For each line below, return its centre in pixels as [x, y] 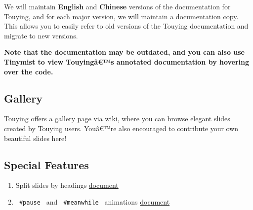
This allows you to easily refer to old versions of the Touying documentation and [126, 26]
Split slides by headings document [67, 185]
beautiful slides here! [35, 138]
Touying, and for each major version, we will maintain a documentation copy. [121, 16]
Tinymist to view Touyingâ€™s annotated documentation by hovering [127, 61]
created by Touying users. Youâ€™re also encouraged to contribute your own [121, 128]
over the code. [29, 71]
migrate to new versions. [41, 35]
